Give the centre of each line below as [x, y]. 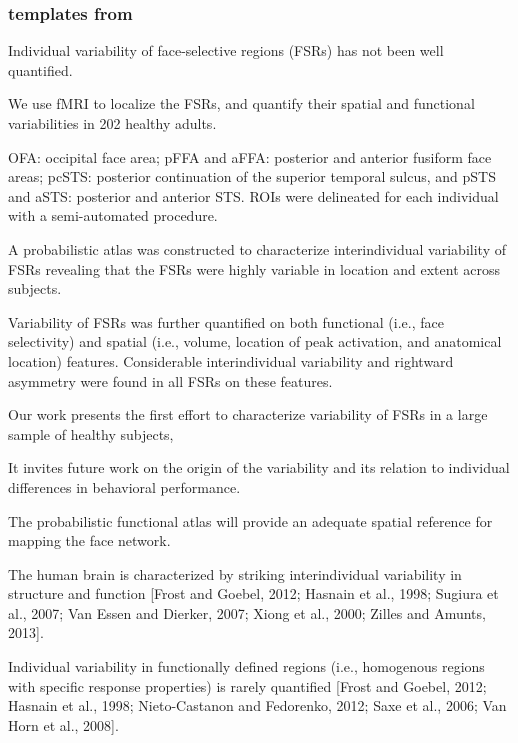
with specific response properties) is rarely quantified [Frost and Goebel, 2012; [247, 685]
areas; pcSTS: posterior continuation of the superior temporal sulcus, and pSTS [252, 176]
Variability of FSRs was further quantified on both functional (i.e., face [226, 321]
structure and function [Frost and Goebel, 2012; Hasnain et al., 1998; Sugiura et [253, 593]
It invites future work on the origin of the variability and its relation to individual [259, 467]
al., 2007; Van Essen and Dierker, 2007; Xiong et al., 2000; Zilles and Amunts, [247, 612]
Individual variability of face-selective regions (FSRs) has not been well [226, 50]
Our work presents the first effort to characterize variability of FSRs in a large [248, 414]
